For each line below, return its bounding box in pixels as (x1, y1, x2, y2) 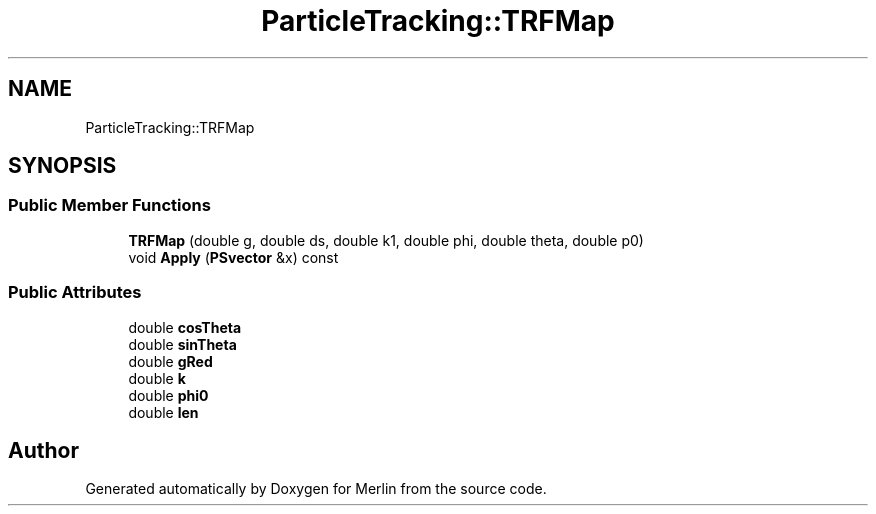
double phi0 (128, 386, 209, 404)
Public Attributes (8, 282, 142, 303)
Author (8, 437, 79, 463)
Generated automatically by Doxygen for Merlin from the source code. (85, 480, 547, 498)
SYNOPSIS (8, 153, 117, 179)
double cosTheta (128, 318, 242, 336)
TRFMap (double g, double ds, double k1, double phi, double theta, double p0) (128, 231, 644, 249)
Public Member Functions (8, 195, 211, 216)
